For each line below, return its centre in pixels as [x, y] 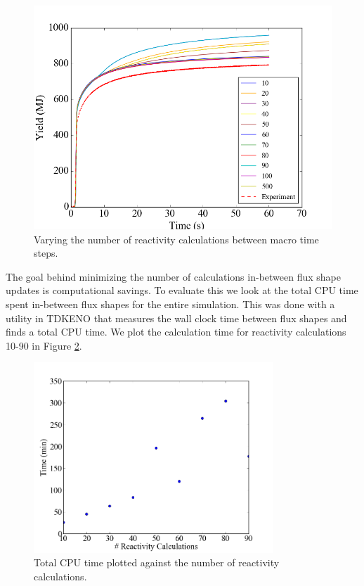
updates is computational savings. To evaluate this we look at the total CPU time [182, 290]
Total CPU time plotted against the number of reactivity [157, 562]
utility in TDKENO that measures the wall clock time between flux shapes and [176, 318]
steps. [46, 253]
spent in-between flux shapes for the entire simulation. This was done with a [170, 304]
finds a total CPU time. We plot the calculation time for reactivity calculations [176, 332]
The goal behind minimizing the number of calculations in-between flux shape [173, 276]
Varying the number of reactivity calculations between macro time [176, 239]
